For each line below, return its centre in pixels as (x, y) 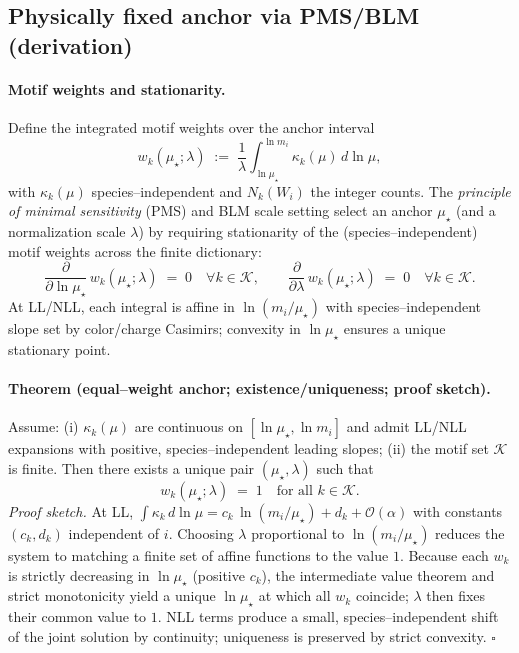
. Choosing (201, 533)
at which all (294, 595)
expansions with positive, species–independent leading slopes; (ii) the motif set (248, 448)
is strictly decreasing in (79, 574)
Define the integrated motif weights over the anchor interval (191, 126)
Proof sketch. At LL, (71, 511)
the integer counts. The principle (410, 190)
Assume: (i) (43, 426)
